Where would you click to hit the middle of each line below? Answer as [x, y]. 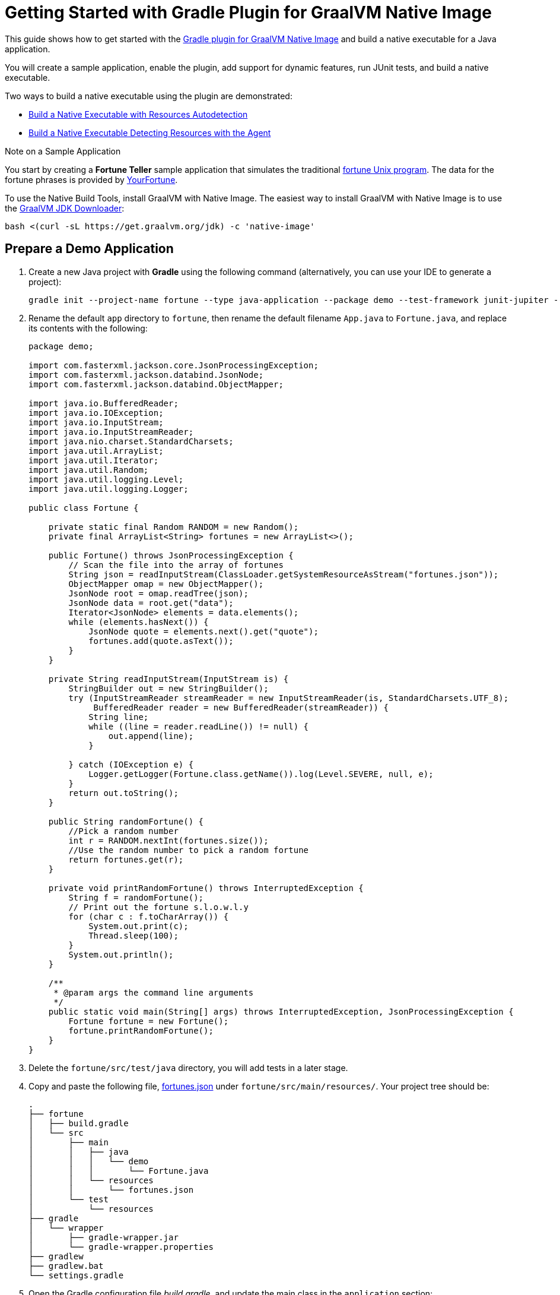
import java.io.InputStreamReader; [111, 432]
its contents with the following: [88, 328]
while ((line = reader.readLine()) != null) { [199, 726]
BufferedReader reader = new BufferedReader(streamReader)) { [241, 707]
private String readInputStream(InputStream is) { [168, 679]
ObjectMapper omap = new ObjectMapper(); [166, 584]
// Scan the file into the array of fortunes [176, 565]
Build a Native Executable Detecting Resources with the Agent [150, 132]
